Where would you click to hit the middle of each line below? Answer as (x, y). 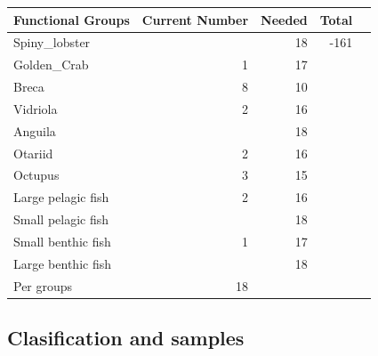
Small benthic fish (62, 241)
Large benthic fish (62, 263)
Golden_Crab (51, 65)
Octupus (36, 175)
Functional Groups (72, 19)
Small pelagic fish (61, 219)
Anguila (35, 130)
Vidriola (36, 108)
